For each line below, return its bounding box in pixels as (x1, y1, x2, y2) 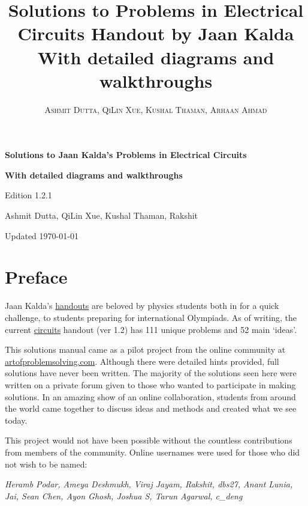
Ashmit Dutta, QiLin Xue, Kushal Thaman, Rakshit (5, 209, 198, 222)
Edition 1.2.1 (5, 189, 52, 201)
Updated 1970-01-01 (5, 229, 78, 242)
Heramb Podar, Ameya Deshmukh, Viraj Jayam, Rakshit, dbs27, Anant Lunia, (5, 478, 293, 490)
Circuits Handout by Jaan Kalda (17, 21, 294, 46)
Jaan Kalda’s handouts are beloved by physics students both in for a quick (5, 299, 279, 312)
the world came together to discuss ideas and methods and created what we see (5, 402, 297, 415)
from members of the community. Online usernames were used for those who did (5, 445, 300, 458)
